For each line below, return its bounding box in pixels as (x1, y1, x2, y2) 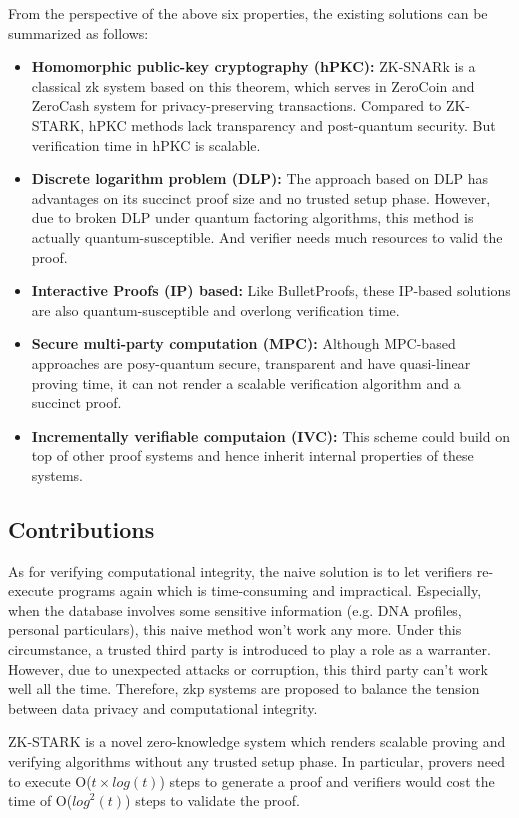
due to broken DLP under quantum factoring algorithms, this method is (31, 207, 474, 228)
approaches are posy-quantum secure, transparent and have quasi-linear (31, 352, 471, 373)
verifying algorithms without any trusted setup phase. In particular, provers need (8, 751, 505, 772)
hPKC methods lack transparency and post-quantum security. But (88, 114, 496, 135)
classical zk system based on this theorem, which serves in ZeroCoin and (31, 75, 475, 96)
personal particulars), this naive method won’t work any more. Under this (8, 619, 462, 640)
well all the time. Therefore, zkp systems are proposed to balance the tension (8, 678, 480, 699)
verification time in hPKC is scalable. (31, 134, 261, 155)
